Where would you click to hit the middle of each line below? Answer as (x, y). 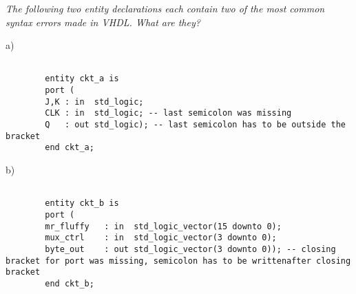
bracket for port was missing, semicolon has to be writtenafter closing (178, 261)
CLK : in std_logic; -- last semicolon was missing (168, 113)
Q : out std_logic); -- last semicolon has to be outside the (195, 125)
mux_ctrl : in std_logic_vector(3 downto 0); (161, 238)
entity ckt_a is (82, 79)
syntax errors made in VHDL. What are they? (103, 22)
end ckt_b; (70, 283)
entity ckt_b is (82, 203)
